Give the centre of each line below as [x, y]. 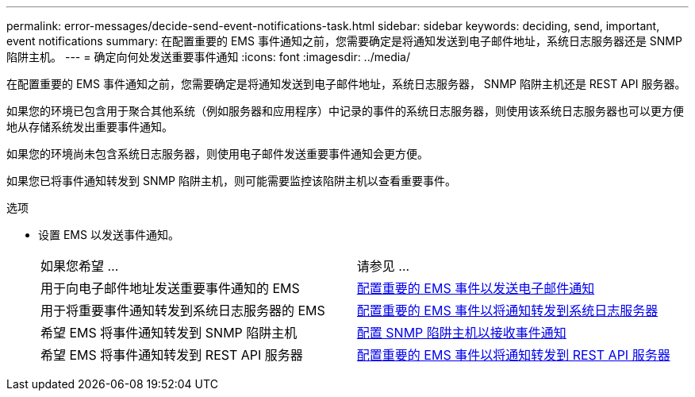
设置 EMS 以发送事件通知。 [109, 235]
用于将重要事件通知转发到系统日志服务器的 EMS [183, 310]
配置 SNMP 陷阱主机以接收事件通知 [461, 333]
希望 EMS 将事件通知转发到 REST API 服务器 [172, 355]
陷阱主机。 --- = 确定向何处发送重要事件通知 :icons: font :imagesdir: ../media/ [209, 57]
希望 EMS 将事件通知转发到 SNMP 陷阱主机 [169, 333]
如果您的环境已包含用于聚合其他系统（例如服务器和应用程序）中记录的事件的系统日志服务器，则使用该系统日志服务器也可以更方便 [345, 111]
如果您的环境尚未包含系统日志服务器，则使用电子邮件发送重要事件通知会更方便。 [217, 154]
